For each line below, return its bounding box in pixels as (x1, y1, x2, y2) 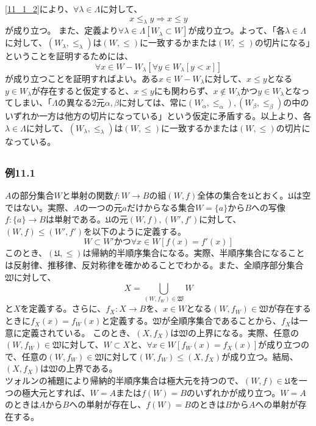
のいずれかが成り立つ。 (186, 386, 281, 398)
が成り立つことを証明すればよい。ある (5, 72, 159, 84)
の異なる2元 (57, 96, 105, 109)
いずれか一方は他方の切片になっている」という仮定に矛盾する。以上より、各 (5, 109, 312, 122)
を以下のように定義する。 (83, 224, 186, 237)
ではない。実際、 (5, 200, 73, 213)
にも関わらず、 (154, 84, 214, 97)
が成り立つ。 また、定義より (5, 24, 118, 37)
